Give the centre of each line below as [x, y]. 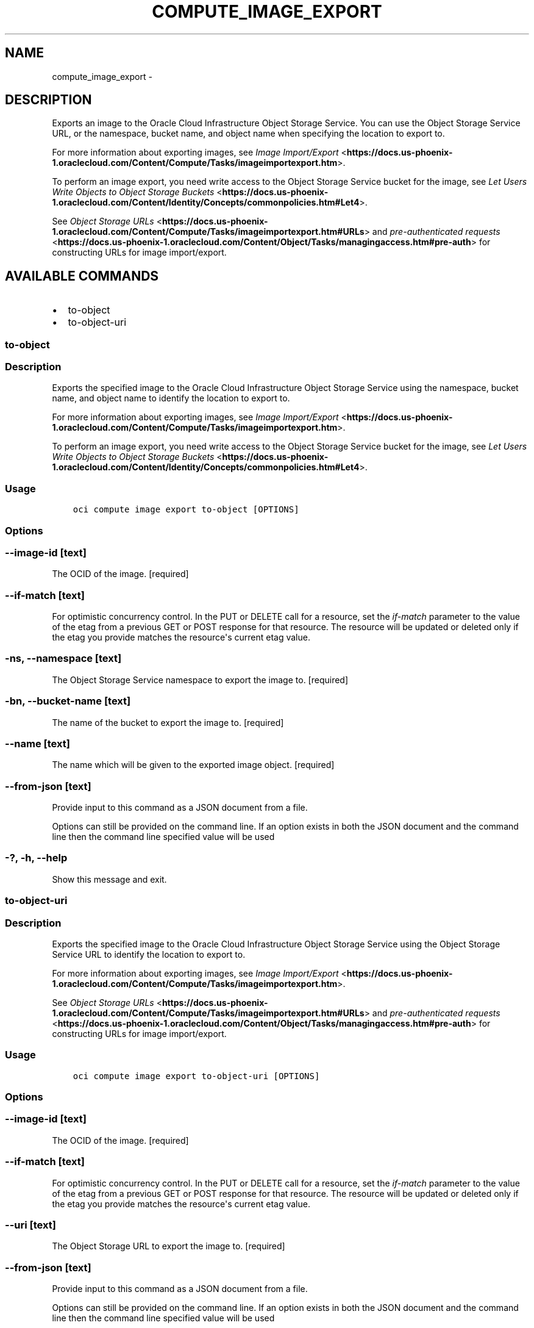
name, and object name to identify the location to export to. [171, 398]
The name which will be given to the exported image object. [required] [193, 765]
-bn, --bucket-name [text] [68, 701]
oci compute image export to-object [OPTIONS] [186, 510]
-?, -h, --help [36, 858]
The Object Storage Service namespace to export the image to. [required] [200, 680]
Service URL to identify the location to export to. [149, 954]
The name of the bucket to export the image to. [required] [168, 722]
